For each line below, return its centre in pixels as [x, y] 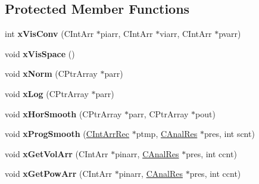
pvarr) [230, 34]
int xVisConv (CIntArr [49, 34]
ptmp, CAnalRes [167, 134]
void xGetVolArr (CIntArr [57, 153]
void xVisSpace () [40, 53]
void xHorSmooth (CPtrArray [63, 113]
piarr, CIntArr [127, 34]
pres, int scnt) [229, 134]
